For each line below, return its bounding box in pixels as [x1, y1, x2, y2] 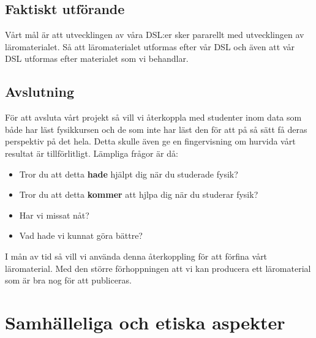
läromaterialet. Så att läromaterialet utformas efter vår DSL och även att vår [5, 40, 295, 53]
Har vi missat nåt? [19, 208, 89, 221]
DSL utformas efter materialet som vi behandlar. [5, 52, 189, 65]
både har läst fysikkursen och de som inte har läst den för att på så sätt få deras [5, 122, 307, 135]
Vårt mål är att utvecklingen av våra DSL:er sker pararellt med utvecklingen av [5, 28, 304, 41]
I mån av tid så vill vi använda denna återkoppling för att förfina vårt [5, 249, 268, 262]
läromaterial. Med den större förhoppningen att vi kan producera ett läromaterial [5, 261, 311, 274]
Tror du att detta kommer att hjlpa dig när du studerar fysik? [19, 188, 258, 201]
